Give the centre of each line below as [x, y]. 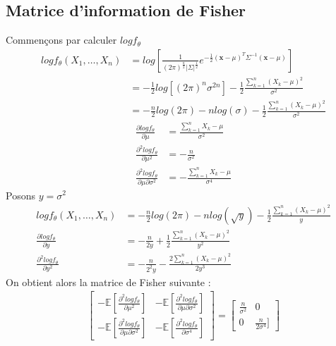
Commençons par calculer [61, 40]
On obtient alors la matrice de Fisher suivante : [108, 282]
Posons [20, 195]
